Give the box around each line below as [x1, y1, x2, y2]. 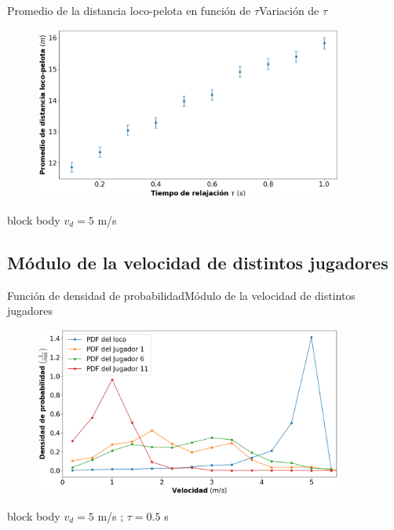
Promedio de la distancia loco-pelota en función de [7, 2, 251, 18]
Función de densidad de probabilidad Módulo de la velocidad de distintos [7, 287, 356, 303]
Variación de [259, 2, 319, 18]
